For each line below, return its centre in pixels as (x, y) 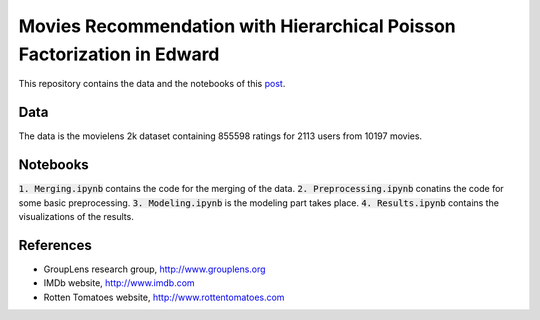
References (55, 245)
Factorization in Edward (119, 54)
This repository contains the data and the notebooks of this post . (152, 84)
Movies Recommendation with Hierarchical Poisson (237, 26)
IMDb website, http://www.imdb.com (119, 283)
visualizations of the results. (76, 216)
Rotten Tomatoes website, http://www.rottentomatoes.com (164, 297)
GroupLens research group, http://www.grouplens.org (154, 269)
